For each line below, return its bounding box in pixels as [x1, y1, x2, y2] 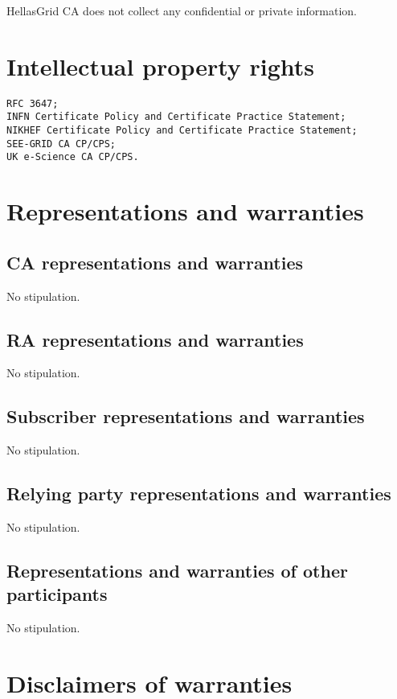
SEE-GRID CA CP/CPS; [6, 138, 117, 150]
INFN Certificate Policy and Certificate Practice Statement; [6, 111, 346, 123]
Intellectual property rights [6, 49, 315, 82]
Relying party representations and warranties [6, 481, 391, 506]
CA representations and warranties [6, 249, 304, 274]
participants [6, 582, 108, 606]
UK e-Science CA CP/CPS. [6, 151, 139, 163]
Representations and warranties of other [6, 557, 348, 582]
